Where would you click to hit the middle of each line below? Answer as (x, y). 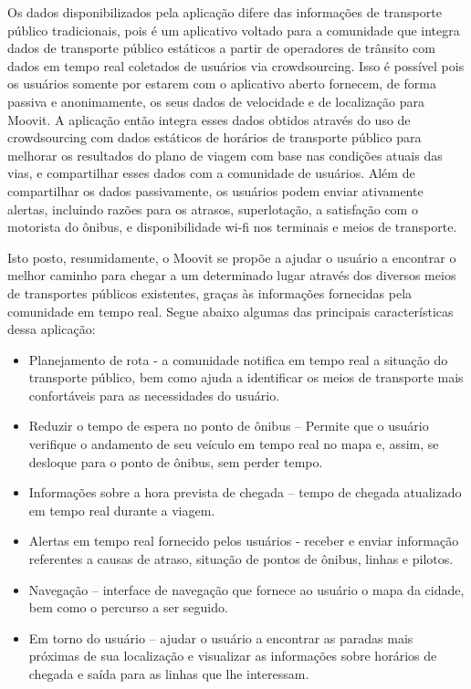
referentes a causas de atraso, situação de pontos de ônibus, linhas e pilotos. (241, 559)
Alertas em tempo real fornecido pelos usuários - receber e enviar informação (244, 541)
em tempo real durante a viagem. (122, 510)
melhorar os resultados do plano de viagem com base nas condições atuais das (225, 155)
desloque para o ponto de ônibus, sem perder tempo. (176, 461)
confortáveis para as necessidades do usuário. (154, 395)
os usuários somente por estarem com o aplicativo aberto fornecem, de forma (222, 84)
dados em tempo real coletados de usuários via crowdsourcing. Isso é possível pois (236, 65)
